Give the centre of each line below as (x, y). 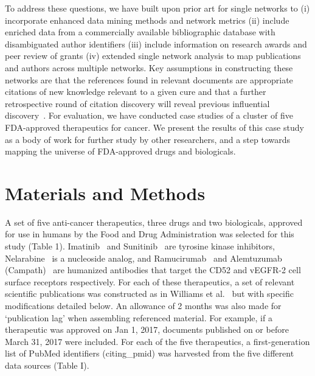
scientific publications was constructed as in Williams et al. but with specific (150, 294)
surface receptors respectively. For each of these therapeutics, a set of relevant (150, 281)
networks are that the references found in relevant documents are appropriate (149, 79)
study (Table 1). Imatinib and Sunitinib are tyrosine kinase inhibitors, (140, 246)
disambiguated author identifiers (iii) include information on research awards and (156, 44)
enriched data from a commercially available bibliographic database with (140, 32)
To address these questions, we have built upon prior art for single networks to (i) (157, 8)
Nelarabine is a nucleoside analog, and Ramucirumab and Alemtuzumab (144, 258)
